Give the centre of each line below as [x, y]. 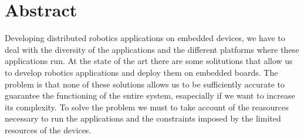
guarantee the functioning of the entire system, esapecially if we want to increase [150, 95]
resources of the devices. [48, 129]
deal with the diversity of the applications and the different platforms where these [152, 49]
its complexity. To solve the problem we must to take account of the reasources [147, 107]
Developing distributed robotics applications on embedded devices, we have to [145, 38]
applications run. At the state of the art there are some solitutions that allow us [149, 61]
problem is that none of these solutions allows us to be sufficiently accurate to [145, 84]
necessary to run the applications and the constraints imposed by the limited [143, 118]
